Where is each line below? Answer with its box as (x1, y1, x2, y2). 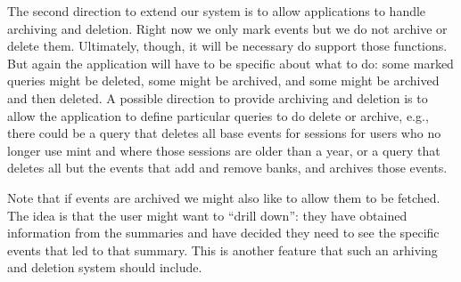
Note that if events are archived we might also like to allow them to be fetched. (7, 188, 440, 206)
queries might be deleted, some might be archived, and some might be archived (7, 71, 440, 90)
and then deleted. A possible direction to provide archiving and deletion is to (7, 88, 428, 107)
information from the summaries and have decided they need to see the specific (7, 223, 440, 242)
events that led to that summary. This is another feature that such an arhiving (7, 240, 438, 259)
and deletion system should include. (7, 258, 202, 277)
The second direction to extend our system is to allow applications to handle (7, 2, 426, 20)
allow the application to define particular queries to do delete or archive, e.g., (7, 106, 429, 125)
